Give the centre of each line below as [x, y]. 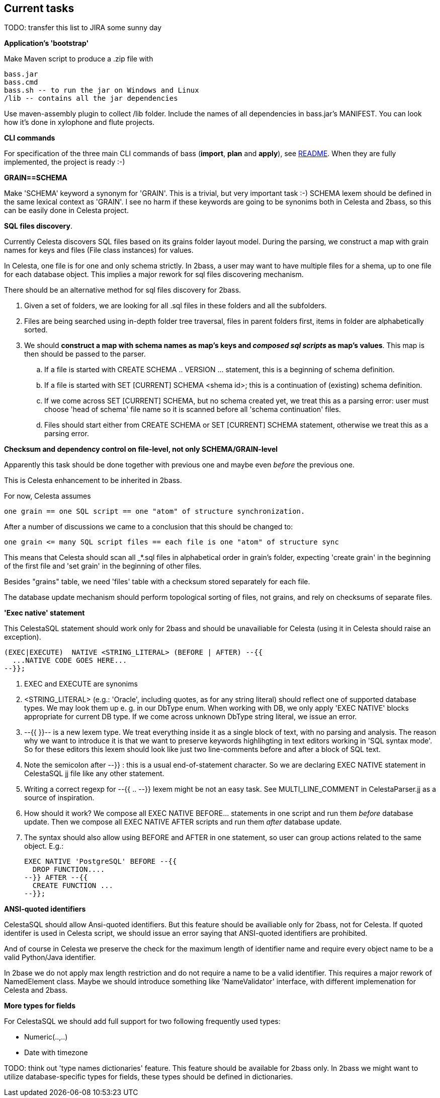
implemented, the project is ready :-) [65, 162]
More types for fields [40, 1006]
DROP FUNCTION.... [69, 870]
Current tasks [39, 8]
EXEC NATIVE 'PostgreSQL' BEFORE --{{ [101, 862]
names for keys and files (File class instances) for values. [99, 250]
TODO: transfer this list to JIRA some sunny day [83, 28]
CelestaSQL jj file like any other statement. [94, 774]
